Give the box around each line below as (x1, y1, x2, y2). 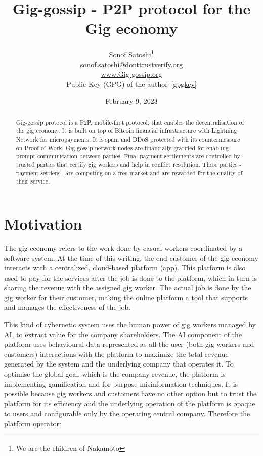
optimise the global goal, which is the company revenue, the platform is (4, 369, 226, 379)
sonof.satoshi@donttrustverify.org (80, 59, 183, 69)
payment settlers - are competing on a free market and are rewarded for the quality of (16, 168, 243, 177)
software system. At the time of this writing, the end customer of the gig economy (4, 252, 258, 263)
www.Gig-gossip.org (101, 69, 162, 79)
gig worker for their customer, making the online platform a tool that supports (4, 292, 248, 302)
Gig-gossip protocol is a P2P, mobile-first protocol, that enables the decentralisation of (16, 118, 244, 126)
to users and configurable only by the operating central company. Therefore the (4, 408, 250, 419)
